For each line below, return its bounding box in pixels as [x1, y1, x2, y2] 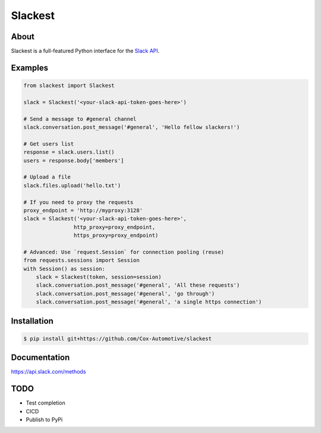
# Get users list [23, 140, 74, 147]
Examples [11, 62, 49, 73]
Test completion [26, 399, 65, 407]
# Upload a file [23, 174, 71, 181]
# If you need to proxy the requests [23, 199, 134, 205]
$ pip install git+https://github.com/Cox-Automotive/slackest [23, 335, 212, 342]
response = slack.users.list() [23, 149, 115, 156]
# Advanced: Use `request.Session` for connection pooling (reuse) [23, 249, 225, 255]
